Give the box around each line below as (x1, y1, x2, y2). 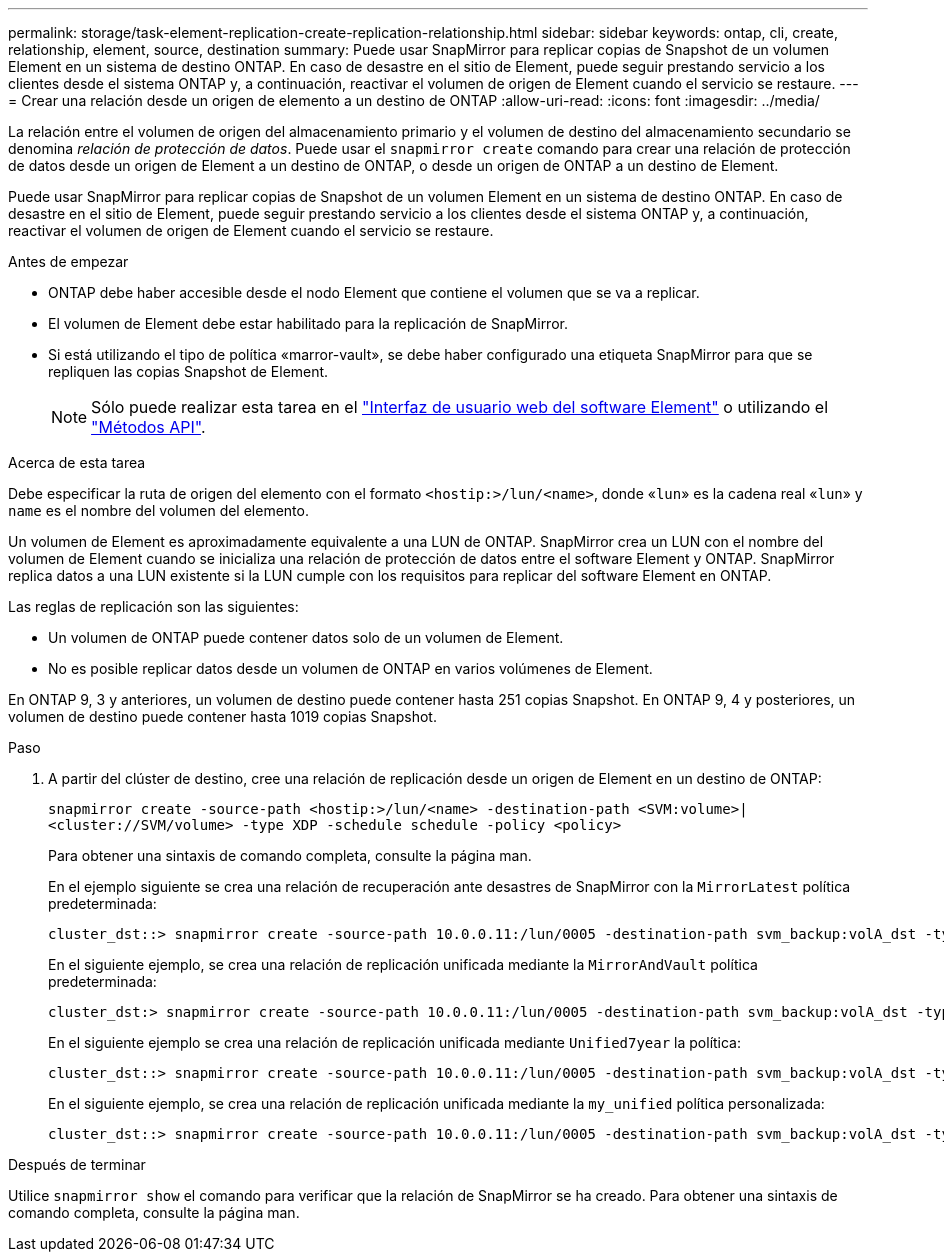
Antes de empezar (8, 253, 129, 270)
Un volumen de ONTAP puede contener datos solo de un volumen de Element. (48, 629, 564, 646)
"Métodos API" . (91, 417, 206, 437)
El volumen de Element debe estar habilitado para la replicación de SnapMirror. (48, 315, 568, 332)
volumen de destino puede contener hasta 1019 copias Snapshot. (8, 708, 437, 725)
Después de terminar (8, 1156, 146, 1173)
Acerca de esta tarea (8, 454, 146, 471)
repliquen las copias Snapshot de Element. (48, 363, 329, 380)
